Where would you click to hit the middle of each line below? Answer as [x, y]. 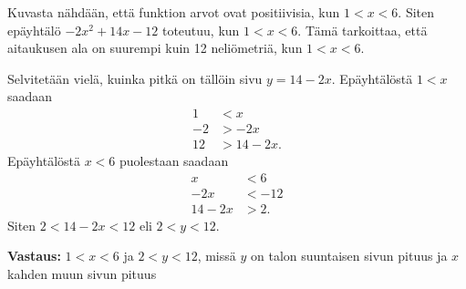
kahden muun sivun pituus [82, 273]
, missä [217, 256]
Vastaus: [34, 256]
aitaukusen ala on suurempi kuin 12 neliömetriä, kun [155, 48]
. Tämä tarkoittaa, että [362, 30]
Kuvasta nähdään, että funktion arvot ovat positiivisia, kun [174, 12]
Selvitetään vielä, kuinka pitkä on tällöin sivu [135, 78]
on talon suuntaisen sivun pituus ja [349, 256]
